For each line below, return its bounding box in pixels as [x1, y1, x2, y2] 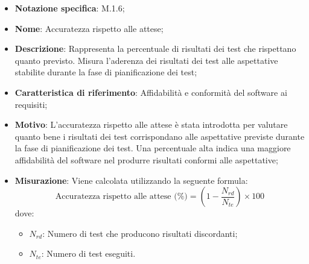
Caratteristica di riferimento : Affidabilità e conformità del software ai [14, 86, 287, 98]
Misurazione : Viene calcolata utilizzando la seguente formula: [14, 174, 248, 186]
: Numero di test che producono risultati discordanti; [42, 227, 238, 239]
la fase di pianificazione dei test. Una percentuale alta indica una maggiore [14, 142, 291, 154]
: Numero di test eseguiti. [41, 247, 136, 260]
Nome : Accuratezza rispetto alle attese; [14, 22, 164, 34]
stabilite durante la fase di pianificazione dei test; [14, 66, 197, 78]
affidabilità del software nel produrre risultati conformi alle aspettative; [14, 153, 278, 166]
